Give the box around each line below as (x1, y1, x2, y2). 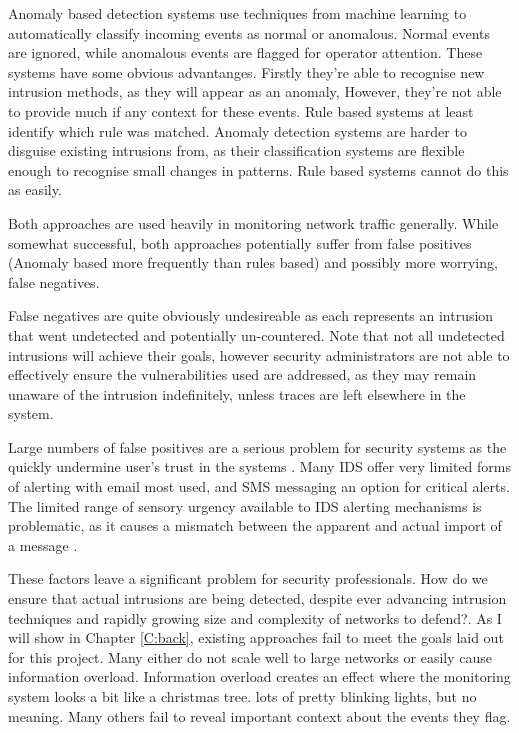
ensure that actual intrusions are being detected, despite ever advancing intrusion (8, 588, 507, 609)
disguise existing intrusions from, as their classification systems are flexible (8, 140, 465, 161)
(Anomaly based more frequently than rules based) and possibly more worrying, (8, 252, 498, 273)
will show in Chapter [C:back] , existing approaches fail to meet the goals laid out (8, 627, 504, 648)
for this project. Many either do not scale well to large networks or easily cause (8, 646, 492, 667)
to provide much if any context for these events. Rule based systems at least (8, 100, 474, 121)
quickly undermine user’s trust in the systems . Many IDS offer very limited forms (8, 456, 512, 477)
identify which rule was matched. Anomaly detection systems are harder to (8, 120, 467, 141)
